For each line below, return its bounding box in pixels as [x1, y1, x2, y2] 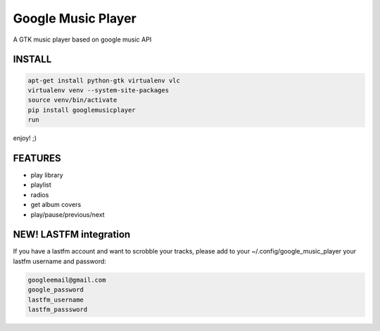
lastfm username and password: [13, 257, 107, 266]
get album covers [30, 201, 82, 209]
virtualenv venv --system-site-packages [27, 86, 169, 94]
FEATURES [13, 152, 61, 164]
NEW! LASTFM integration [13, 229, 131, 241]
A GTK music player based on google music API [13, 35, 152, 44]
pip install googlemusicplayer [27, 106, 137, 114]
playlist [30, 180, 52, 189]
